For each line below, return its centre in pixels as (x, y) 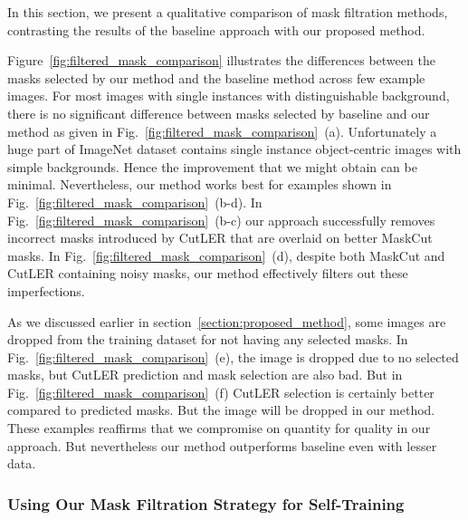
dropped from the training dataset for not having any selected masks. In (208, 339)
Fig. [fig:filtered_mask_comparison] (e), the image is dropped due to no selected (233, 356)
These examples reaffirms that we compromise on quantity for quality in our (219, 428)
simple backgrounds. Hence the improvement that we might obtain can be (212, 166)
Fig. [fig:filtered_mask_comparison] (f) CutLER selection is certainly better (221, 392)
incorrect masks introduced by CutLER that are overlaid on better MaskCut (220, 238)
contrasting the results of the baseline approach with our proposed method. (216, 29)
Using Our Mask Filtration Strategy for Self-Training (206, 503)
